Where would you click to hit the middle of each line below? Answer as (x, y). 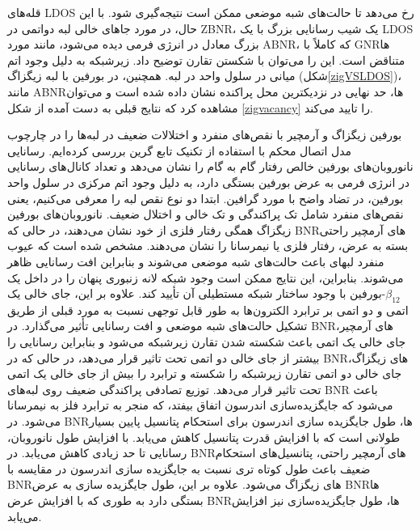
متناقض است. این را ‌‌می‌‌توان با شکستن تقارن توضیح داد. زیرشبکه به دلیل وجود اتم (206, 59)
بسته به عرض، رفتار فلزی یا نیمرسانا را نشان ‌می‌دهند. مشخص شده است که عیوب (208, 246)
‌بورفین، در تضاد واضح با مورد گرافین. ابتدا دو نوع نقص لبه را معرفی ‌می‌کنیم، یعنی (206, 198)
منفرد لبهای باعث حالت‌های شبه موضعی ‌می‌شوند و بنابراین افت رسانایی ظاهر (196, 261)
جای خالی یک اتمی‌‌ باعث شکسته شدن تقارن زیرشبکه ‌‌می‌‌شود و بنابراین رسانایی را (207, 342)
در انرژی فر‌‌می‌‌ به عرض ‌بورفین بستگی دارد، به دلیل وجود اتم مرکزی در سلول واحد (208, 182)
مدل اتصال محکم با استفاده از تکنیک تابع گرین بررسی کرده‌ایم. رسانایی (180, 150)
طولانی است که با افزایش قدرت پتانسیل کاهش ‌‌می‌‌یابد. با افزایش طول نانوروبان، (204, 437)
